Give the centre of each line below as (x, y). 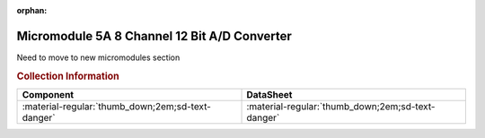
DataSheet (269, 94)
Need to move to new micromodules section (98, 57)
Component (48, 94)
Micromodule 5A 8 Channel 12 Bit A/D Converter (154, 36)
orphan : (32, 10)
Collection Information (68, 76)
